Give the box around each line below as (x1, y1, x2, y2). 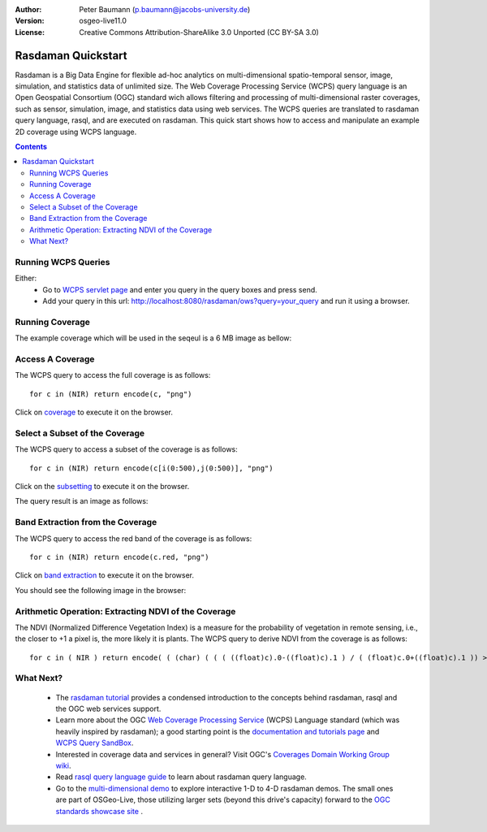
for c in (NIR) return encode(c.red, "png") (29, 552, 210, 561)
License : (15, 27, 45, 37)
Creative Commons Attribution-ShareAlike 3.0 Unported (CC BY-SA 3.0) (79, 27, 320, 37)
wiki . (55, 760, 71, 770)
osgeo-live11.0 (79, 16, 127, 26)
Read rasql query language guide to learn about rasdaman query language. (55, 772, 308, 782)
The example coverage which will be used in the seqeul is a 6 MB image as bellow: (15, 333, 292, 343)
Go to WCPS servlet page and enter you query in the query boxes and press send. (42, 284, 318, 294)
